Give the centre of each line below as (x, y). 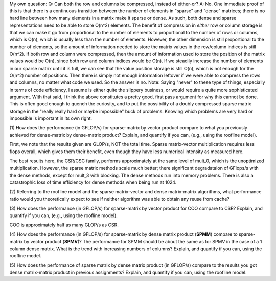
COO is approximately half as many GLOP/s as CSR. (64, 225)
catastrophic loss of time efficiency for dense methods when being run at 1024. (93, 182)
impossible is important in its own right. (51, 118)
